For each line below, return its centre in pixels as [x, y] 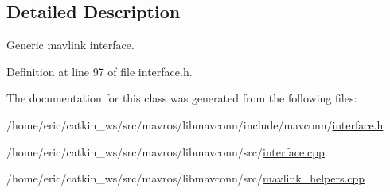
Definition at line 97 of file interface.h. [99, 71]
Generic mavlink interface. [70, 45]
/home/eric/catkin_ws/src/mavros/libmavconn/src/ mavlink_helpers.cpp [186, 178]
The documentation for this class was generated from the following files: [182, 98]
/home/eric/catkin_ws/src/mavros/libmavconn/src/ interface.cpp [166, 151]
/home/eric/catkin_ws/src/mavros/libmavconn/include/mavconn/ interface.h [195, 124]
